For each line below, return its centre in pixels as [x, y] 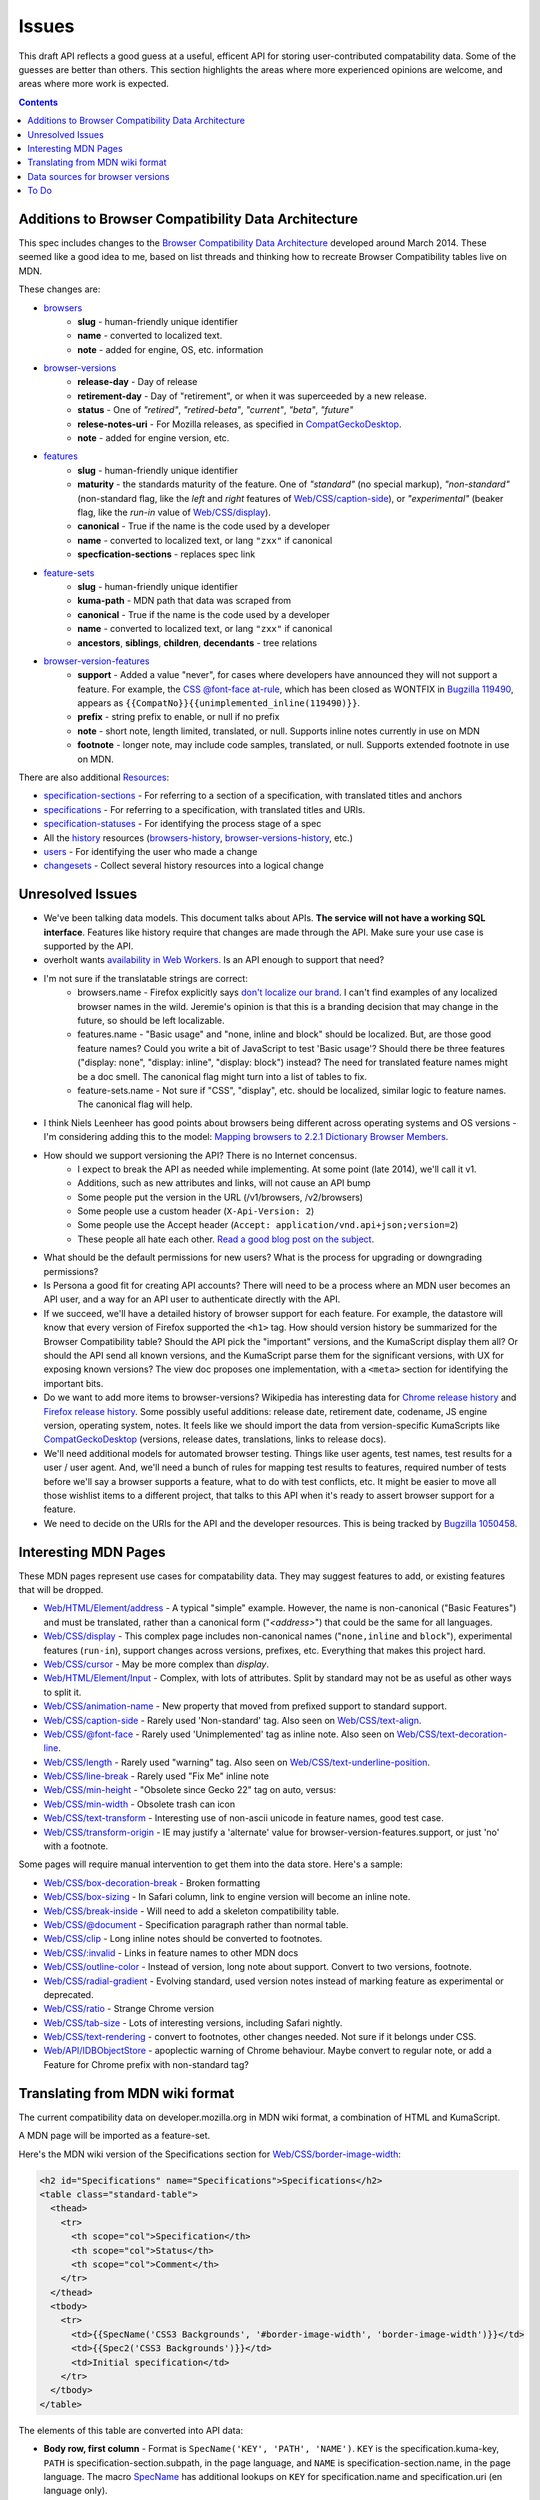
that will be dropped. [61, 1589]
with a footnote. [76, 1846]
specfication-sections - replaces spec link [166, 554]
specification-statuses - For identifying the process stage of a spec [182, 824]
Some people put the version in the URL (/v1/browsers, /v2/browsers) [220, 1197]
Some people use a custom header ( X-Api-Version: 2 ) [196, 1211]
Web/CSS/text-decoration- [452, 1734]
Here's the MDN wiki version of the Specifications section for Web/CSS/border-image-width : [210, 2154]
